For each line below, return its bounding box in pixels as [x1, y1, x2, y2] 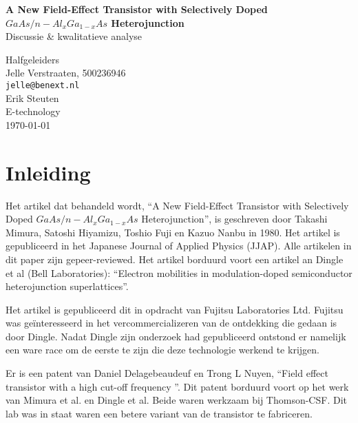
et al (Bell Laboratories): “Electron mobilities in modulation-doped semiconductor [6, 265, 352, 280]
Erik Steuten [6, 90, 59, 105]
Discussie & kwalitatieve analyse [6, 29, 143, 43]
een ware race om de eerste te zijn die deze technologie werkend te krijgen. [6, 342, 319, 357]
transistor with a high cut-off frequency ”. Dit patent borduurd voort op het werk [6, 379, 349, 393]
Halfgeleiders [6, 52, 59, 66]
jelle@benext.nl [6, 80, 80, 90]
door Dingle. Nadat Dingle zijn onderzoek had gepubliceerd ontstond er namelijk [6, 329, 346, 343]
